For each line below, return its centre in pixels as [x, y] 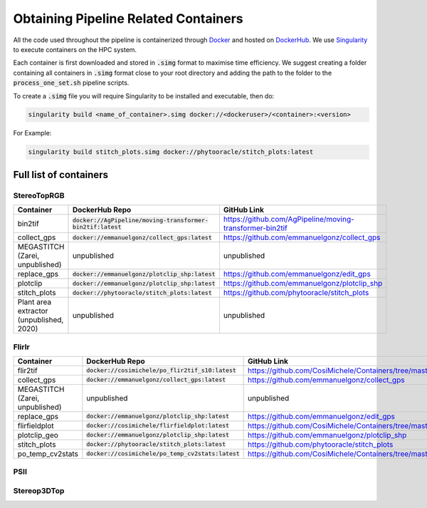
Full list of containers [60, 175]
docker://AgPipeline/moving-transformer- [141, 221]
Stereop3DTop [39, 490]
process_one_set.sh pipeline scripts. [71, 83]
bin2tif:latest [97, 227]
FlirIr [21, 347]
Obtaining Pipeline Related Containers [128, 19]
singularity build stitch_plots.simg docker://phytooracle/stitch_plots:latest [171, 152]
